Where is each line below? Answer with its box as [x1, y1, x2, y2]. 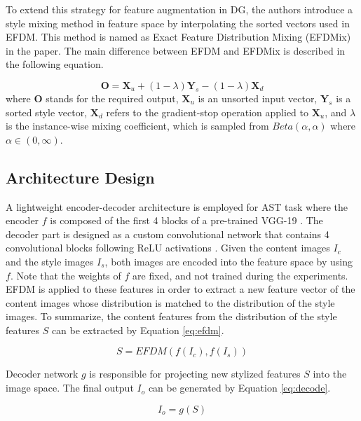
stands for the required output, [46, 90, 179, 105]
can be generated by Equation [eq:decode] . [148, 380, 331, 395]
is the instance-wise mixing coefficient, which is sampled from [6, 118, 269, 133]
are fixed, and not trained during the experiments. [132, 268, 348, 282]
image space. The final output [6, 380, 134, 395]
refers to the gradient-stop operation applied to [106, 104, 308, 119]
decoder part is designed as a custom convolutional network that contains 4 [6, 226, 329, 241]
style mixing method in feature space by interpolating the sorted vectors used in [6, 15, 350, 30]
